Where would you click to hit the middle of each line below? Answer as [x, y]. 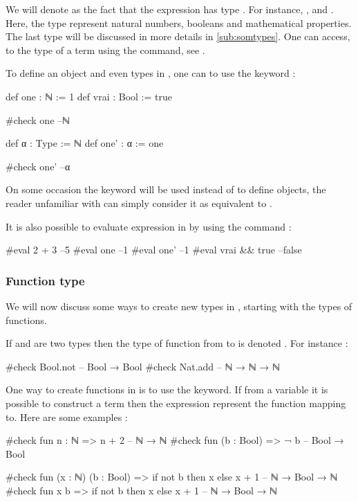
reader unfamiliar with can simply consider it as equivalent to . [139, 203]
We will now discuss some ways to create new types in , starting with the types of [179, 306]
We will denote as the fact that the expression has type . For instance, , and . [170, 9]
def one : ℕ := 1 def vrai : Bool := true [89, 96]
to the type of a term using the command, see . [105, 50]
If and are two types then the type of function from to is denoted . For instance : [177, 343]
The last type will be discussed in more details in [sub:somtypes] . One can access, [178, 36]
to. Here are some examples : [67, 416]
